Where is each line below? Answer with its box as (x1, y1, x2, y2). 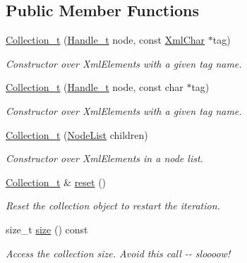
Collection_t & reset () (6, 174, 107, 189)
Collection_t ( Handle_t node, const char (6, 80, 183, 94)
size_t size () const (6, 221, 88, 236)
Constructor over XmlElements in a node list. (6, 151, 203, 166)
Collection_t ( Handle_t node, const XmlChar (6, 32, 205, 47)
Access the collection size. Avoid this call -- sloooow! (6, 245, 231, 260)
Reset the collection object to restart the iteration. (6, 198, 220, 213)
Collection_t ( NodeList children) (6, 127, 148, 142)
